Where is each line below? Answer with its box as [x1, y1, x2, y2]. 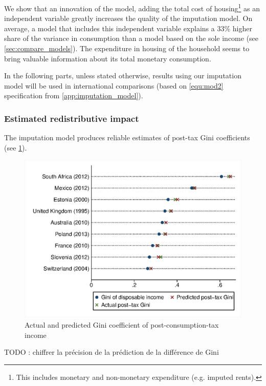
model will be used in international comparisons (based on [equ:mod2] [4, 80, 224, 91]
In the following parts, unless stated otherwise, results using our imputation [4, 70, 241, 81]
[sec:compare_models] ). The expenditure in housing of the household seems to [4, 43, 250, 54]
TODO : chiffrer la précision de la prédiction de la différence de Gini [4, 347, 219, 357]
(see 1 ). [4, 142, 27, 153]
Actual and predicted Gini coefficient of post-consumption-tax [25, 319, 219, 330]
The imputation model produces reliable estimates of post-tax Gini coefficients [4, 132, 250, 143]
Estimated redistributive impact [4, 112, 139, 124]
